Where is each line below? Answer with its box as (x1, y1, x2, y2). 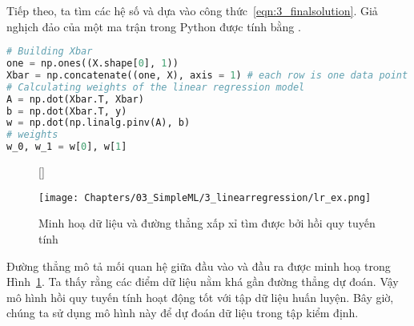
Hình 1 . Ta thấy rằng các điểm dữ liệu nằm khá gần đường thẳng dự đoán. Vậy (6, 273, 399, 290)
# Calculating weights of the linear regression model (6, 81, 305, 93)
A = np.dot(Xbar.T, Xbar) (6, 93, 144, 105)
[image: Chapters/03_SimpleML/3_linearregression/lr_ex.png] (38, 191, 372, 203)
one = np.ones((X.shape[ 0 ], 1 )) (6, 58, 179, 70)
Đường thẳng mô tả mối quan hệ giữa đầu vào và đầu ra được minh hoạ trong (6, 257, 391, 274)
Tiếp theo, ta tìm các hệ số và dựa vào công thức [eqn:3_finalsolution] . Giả (6, 2, 378, 18)
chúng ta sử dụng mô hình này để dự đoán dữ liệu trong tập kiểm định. (6, 304, 359, 321)
